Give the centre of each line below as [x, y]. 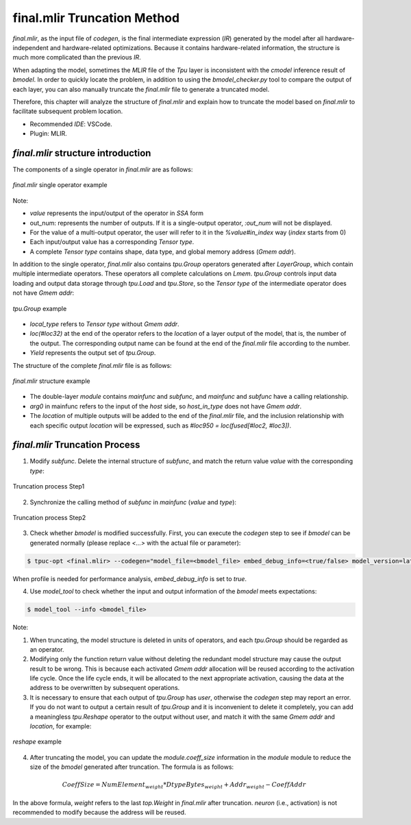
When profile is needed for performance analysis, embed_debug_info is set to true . [129, 578]
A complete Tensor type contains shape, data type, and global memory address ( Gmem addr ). [163, 251]
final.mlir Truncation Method [96, 18]
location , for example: [61, 726]
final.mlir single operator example [60, 185]
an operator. [47, 649]
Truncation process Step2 [49, 518]
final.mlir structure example [51, 381]
